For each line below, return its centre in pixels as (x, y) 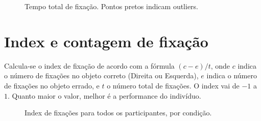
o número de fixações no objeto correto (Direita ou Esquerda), (101, 75)
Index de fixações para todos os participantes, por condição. (118, 113)
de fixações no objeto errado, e (52, 85)
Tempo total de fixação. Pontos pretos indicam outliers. (112, 6)
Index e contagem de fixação (106, 41)
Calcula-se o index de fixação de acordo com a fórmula (89, 65)
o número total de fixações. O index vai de (173, 85)
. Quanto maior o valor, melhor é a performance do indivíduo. (104, 95)
